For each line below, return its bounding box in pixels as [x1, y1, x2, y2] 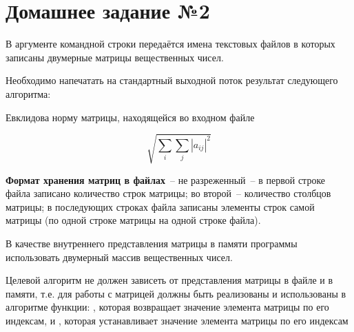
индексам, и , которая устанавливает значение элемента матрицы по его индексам [6, 313, 348, 327]
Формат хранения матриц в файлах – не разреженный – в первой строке [6, 172, 326, 187]
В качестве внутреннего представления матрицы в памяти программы [6, 236, 298, 251]
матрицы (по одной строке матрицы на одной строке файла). [6, 213, 261, 227]
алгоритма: [6, 86, 51, 101]
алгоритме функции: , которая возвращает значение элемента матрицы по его [6, 300, 329, 314]
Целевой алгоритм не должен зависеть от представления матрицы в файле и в [6, 273, 333, 287]
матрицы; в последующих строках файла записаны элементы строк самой [6, 199, 315, 214]
